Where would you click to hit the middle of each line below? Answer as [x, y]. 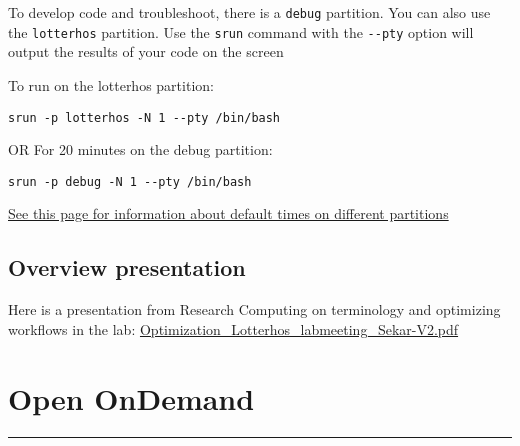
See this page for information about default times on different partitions [228, 213]
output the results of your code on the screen [146, 51]
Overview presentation [127, 267]
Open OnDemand [131, 397]
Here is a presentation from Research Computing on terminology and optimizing [254, 309]
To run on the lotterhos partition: [111, 84]
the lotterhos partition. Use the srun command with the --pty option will [241, 31]
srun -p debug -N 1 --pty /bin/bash [130, 181]
